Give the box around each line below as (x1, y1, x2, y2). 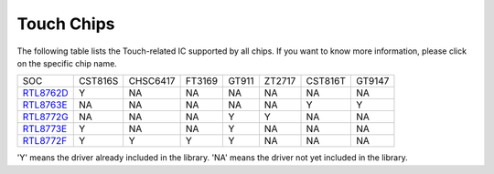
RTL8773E (22, 123, 68, 136)
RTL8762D (22, 87, 69, 99)
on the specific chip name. (16, 57, 118, 68)
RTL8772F (22, 135, 68, 148)
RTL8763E (22, 98, 68, 111)
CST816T (306, 75, 347, 87)
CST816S (78, 75, 119, 87)
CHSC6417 (128, 75, 176, 87)
